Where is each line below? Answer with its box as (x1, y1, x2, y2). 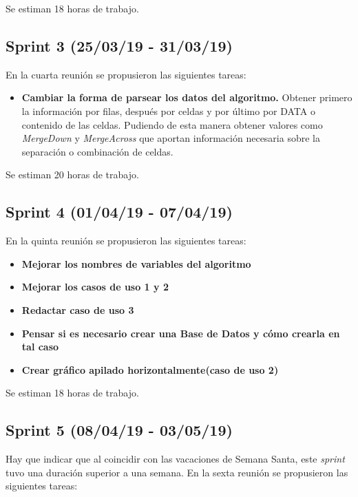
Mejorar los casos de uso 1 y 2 (21, 279, 169, 294)
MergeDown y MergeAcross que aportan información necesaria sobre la (21, 131, 320, 145)
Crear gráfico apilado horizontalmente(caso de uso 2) (21, 362, 279, 377)
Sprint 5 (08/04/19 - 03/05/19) (6, 419, 233, 441)
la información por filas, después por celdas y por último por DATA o (21, 103, 315, 118)
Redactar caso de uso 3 (21, 302, 134, 317)
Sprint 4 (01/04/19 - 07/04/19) (6, 201, 233, 222)
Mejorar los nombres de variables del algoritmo (21, 256, 251, 271)
